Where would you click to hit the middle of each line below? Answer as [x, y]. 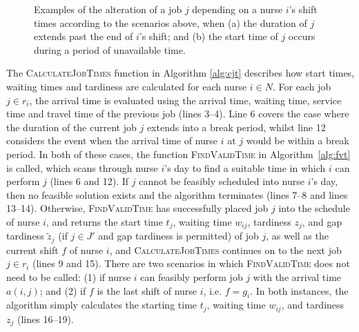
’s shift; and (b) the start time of [208, 36]
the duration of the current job [71, 127]
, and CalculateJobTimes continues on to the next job [225, 250]
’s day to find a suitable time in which [245, 167]
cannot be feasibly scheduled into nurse [222, 181]
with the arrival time [297, 277]
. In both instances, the [299, 290]
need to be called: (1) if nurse [69, 277]
